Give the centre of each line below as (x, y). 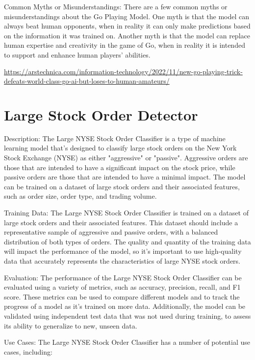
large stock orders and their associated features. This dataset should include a (121, 222)
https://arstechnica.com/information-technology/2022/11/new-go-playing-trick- (123, 71)
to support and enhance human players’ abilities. (77, 54)
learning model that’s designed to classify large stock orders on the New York (120, 148)
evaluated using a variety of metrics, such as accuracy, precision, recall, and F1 (122, 287)
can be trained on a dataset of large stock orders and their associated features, (122, 186)
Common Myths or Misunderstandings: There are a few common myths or (116, 6)
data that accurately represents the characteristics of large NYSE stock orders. (122, 261)
